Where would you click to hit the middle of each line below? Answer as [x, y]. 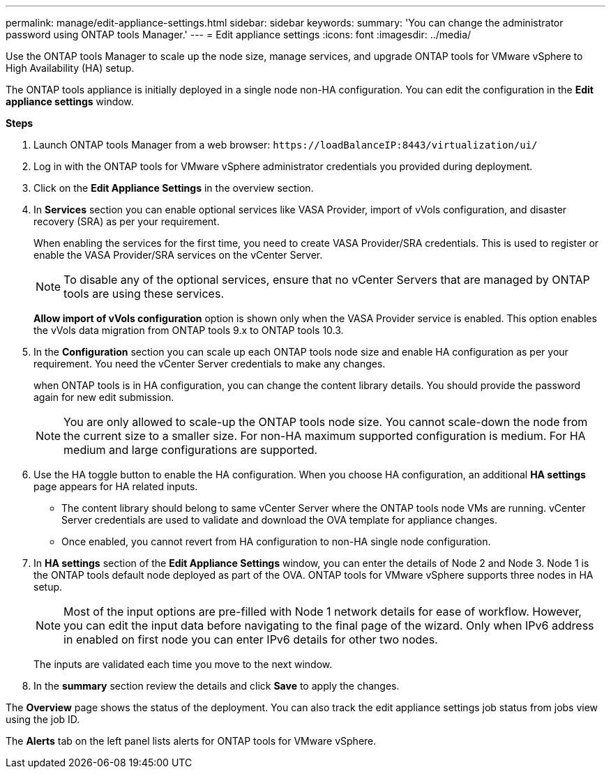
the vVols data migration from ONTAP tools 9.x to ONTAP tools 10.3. [189, 330]
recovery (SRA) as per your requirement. [127, 221]
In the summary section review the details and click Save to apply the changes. [217, 686]
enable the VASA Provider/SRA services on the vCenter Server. [178, 255]
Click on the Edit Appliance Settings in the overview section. [174, 188]
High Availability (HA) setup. [70, 68]
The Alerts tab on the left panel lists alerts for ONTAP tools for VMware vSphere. [191, 741]
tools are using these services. [144, 294]
